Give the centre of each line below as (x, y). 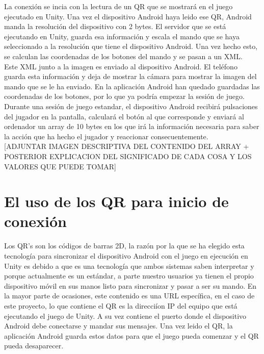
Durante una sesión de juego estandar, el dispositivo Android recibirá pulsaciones (131, 106)
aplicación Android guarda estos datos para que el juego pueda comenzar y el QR (131, 335)
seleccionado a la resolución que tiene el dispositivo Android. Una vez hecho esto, (131, 46)
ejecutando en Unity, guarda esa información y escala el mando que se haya (122, 36)
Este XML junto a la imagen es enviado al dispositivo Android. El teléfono (121, 66)
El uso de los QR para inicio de (116, 201)
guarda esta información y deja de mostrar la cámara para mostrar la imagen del (130, 76)
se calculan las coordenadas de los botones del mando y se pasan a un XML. (123, 56)
